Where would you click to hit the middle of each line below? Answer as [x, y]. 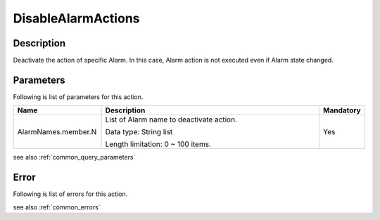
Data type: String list [139, 132]
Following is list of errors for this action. [70, 194]
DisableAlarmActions [76, 18]
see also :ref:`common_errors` [57, 207]
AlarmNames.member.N [57, 132]
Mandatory [342, 110]
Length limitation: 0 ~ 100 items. [158, 144]
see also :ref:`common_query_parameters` [74, 157]
